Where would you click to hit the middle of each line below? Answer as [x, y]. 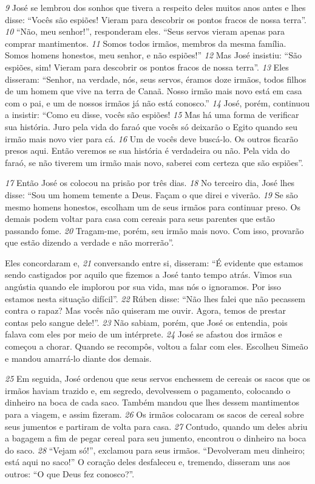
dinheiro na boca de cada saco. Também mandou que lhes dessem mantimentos [152, 402]
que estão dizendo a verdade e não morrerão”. [90, 242]
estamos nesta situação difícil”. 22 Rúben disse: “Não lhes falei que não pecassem [155, 298]
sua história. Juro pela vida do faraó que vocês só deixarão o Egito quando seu [151, 126]
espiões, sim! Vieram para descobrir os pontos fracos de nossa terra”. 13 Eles [147, 67]
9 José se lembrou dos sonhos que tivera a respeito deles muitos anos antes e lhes [155, 7]
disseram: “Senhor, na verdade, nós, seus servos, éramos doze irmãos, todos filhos [156, 79]
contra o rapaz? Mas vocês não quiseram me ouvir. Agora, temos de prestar [145, 310]
